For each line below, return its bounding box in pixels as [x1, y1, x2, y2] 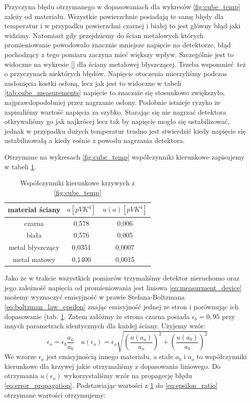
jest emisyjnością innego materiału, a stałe [46, 351, 173, 362]
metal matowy [13, 254, 56, 264]
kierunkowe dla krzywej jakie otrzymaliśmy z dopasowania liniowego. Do [4, 361, 221, 371]
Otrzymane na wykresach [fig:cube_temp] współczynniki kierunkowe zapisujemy [4, 151, 245, 161]
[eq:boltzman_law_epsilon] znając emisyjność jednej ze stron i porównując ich [4, 301, 239, 311]
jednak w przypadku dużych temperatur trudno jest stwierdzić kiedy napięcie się [4, 125, 246, 136]
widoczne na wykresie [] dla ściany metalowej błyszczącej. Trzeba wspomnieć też [4, 59, 246, 69]
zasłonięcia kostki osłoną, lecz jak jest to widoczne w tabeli [4, 78, 181, 88]
